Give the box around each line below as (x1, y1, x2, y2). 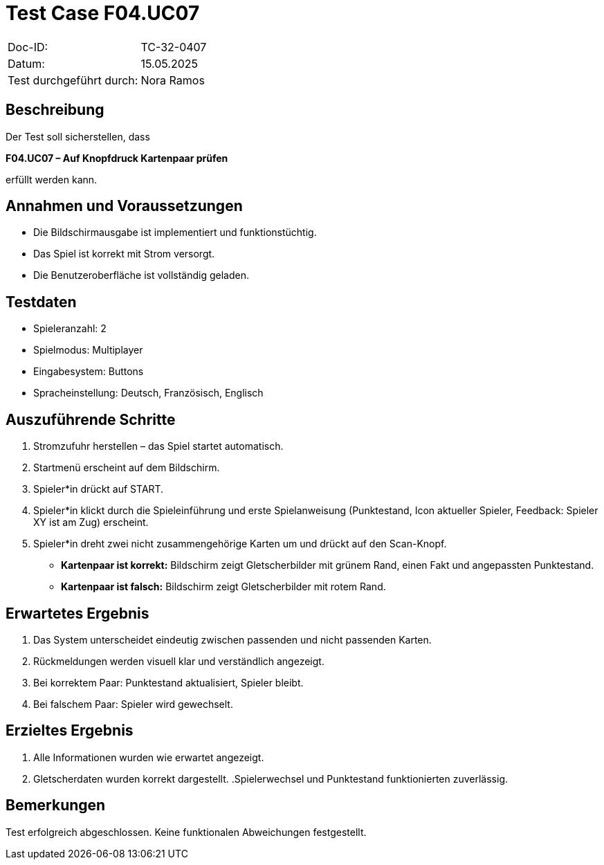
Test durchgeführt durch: (8, 73, 138, 87)
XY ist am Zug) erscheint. (33, 516, 149, 529)
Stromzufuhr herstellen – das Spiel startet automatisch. (33, 440, 284, 453)
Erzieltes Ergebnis (6, 722, 134, 740)
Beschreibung (6, 101, 104, 119)
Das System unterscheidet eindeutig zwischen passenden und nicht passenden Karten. (33, 633, 432, 646)
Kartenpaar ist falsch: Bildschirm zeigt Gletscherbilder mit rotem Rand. (61, 581, 386, 593)
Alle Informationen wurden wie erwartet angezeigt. (33, 751, 264, 763)
